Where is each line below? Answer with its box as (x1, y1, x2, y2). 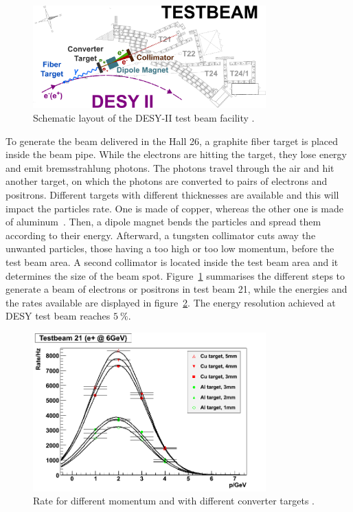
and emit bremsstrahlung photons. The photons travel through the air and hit (5, 160, 334, 175)
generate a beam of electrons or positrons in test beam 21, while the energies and (5, 282, 348, 296)
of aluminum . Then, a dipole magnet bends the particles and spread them (5, 214, 321, 229)
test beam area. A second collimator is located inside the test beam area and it (5, 254, 339, 269)
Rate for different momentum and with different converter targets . (33, 493, 315, 508)
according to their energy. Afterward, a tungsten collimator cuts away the (5, 227, 316, 242)
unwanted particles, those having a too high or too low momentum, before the (5, 241, 334, 256)
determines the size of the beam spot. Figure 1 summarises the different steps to (5, 268, 345, 282)
